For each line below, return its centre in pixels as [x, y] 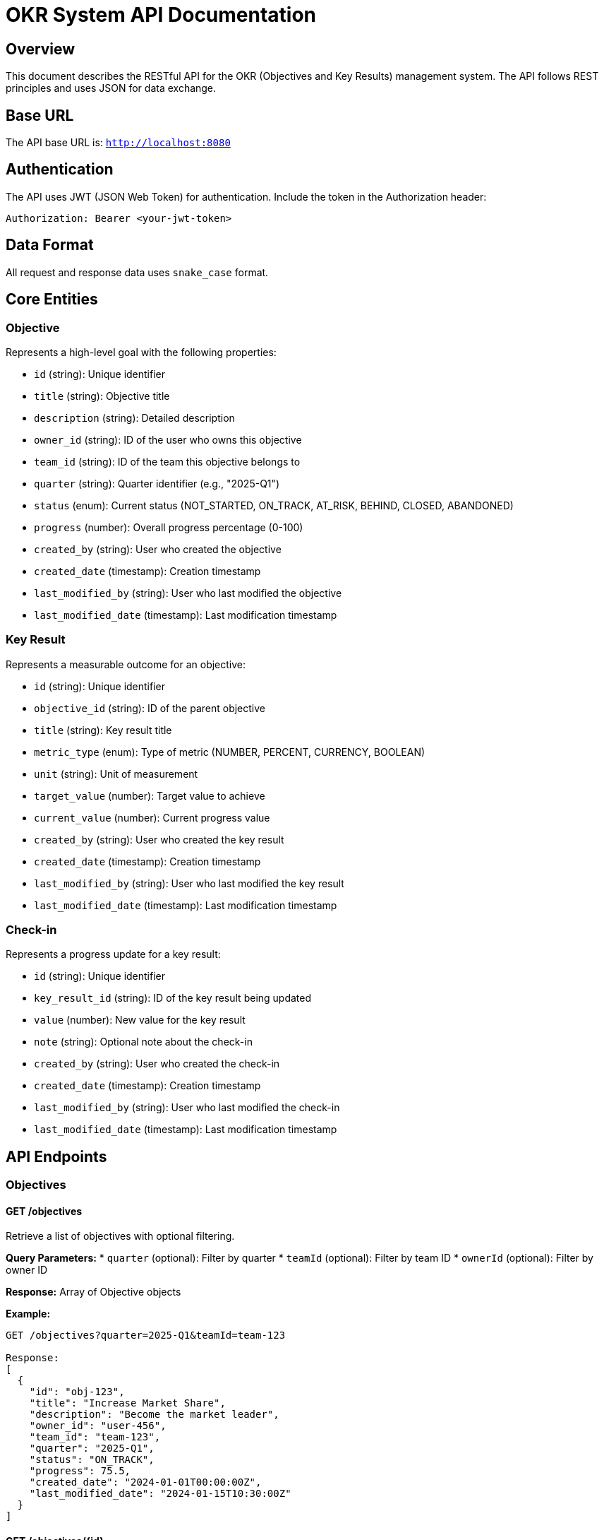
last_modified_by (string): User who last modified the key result [189, 883]
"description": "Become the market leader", [154, 1415]
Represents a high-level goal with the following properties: [141, 352]
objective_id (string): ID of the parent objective [150, 708]
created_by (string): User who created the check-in [157, 1064]
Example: [28, 1314]
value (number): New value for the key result [140, 1020]
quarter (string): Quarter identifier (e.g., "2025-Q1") [157, 483]
